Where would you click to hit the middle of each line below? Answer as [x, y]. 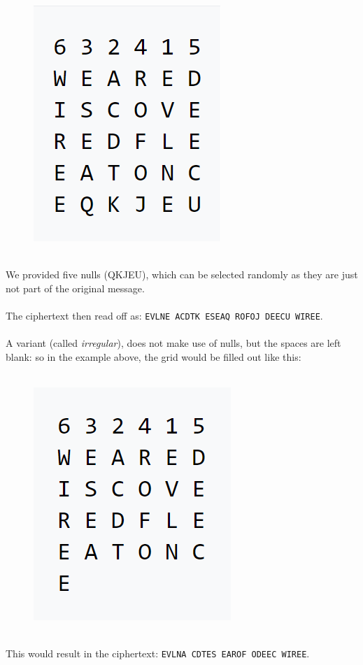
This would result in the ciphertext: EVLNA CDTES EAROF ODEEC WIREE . [158, 653]
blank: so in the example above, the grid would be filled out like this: [154, 356]
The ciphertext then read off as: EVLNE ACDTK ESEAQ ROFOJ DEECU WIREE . [164, 315]
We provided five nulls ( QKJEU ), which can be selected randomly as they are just [182, 274]
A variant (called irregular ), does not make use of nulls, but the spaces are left [173, 343]
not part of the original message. [75, 288]
